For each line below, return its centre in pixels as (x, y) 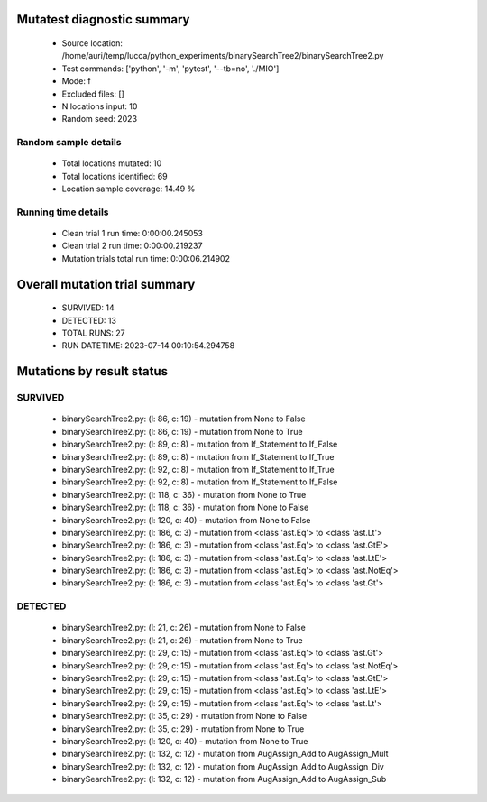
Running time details (63, 212)
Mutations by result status (92, 371)
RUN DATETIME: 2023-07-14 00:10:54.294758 (148, 346)
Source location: (92, 43)
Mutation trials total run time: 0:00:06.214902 (146, 258)
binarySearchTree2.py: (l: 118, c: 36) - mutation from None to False (185, 507)
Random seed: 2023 (100, 119)
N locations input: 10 (100, 106)
